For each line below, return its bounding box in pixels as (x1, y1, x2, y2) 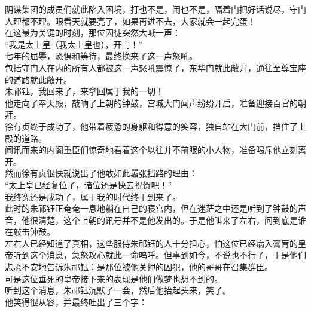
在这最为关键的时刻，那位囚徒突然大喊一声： (5, 26, 181, 39)
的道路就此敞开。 (5, 73, 72, 85)
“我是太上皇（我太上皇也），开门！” (5, 38, 143, 50)
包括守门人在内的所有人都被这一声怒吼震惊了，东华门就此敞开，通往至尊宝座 (5, 61, 306, 74)
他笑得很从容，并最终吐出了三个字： (5, 295, 147, 308)
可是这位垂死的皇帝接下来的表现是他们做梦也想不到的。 (5, 272, 222, 285)
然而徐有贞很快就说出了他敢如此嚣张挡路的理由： (5, 167, 197, 179)
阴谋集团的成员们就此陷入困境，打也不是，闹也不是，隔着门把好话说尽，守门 (5, 3, 306, 15)
